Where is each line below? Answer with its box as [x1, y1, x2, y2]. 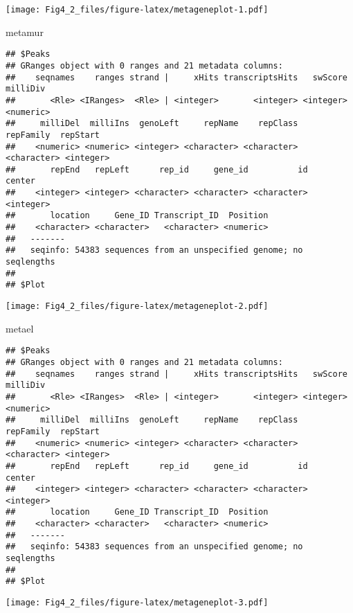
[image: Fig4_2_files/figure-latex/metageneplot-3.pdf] [6, 598, 269, 608]
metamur [6, 24, 44, 39]
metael [6, 321, 34, 335]
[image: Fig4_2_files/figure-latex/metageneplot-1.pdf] [6, 5, 269, 15]
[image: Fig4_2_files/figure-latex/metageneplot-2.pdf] [6, 301, 269, 312]
